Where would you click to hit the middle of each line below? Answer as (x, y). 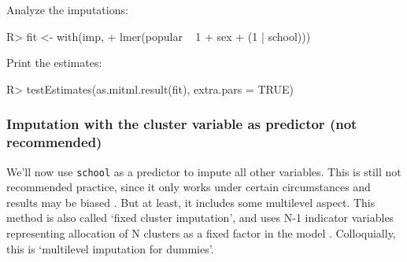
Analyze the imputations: (67, 9)
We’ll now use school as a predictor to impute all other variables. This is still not (204, 171)
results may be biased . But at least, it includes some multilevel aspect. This (191, 202)
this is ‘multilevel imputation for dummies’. (110, 248)
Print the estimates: (54, 63)
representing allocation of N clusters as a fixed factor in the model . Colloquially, (201, 232)
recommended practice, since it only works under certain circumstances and (189, 187)
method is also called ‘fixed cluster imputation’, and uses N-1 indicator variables (200, 218)
